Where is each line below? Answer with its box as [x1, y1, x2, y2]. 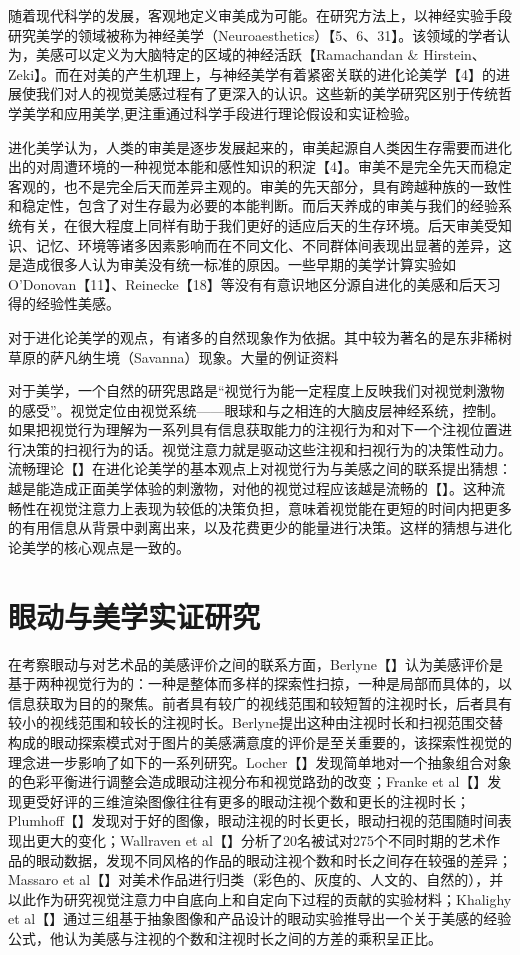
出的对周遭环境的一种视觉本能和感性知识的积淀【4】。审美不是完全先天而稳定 [8, 156, 512, 177]
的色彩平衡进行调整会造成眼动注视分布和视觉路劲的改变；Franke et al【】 [8, 771, 488, 792]
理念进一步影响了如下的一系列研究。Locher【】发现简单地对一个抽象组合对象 [8, 751, 512, 772]
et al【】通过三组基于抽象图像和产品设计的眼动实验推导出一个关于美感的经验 [8, 908, 512, 929]
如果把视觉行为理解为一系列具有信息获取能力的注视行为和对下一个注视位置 [8, 419, 498, 440]
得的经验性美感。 [8, 293, 120, 314]
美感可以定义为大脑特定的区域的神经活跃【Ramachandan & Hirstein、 [35, 44, 486, 65]
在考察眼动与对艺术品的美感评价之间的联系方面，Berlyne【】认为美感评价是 [8, 653, 503, 674]
